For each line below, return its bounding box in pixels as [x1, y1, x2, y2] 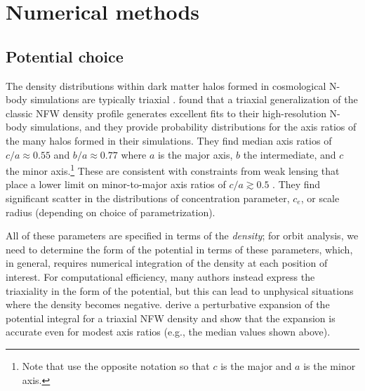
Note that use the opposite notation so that [22, 358, 210, 373]
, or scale [300, 190, 340, 205]
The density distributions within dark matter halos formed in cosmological [6, 78, 326, 93]
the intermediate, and [243, 147, 336, 161]
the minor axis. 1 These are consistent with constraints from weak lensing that [6, 161, 340, 178]
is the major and [220, 358, 292, 373]
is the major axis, [157, 147, 233, 161]
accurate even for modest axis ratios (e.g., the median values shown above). [6, 324, 331, 339]
